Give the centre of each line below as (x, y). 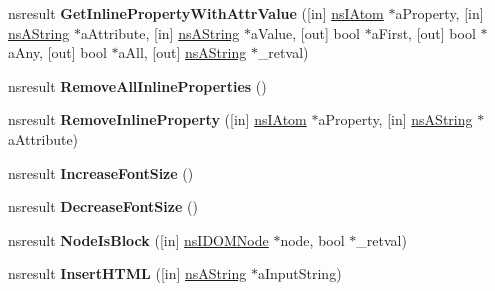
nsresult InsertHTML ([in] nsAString (127, 273)
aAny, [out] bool (57, 52)
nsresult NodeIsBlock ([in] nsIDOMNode (138, 239)
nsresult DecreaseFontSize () (103, 206)
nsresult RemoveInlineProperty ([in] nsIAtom (157, 119)
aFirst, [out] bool (423, 32)
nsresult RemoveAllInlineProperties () (137, 85)
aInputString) (299, 273)
